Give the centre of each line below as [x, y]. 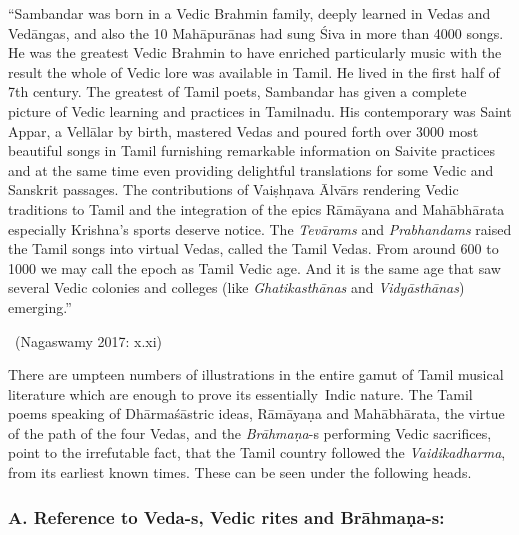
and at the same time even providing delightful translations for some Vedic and [251, 169]
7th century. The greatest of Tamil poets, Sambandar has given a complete [237, 91]
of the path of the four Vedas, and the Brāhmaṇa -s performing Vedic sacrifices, [250, 432]
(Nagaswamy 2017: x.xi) [88, 340]
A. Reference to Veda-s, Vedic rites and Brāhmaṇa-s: [226, 516]
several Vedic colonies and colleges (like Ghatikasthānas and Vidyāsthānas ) [236, 287]
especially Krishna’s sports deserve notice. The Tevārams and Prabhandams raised [260, 228]
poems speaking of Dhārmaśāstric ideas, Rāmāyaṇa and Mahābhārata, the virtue [256, 413]
